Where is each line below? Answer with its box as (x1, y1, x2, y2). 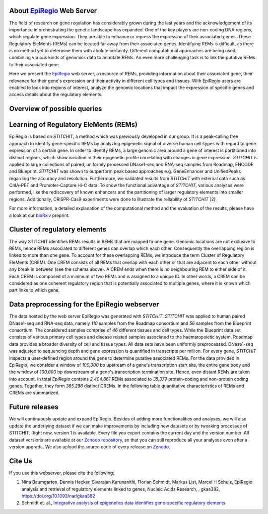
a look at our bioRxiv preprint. (9, 212, 70, 218)
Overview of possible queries (9, 104, 102, 113)
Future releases (9, 403, 59, 411)
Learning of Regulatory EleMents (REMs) (9, 120, 137, 129)
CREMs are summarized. (9, 390, 60, 396)
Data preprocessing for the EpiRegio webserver (9, 300, 159, 308)
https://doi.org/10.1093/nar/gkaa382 (21, 493, 95, 499)
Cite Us (9, 457, 32, 465)
